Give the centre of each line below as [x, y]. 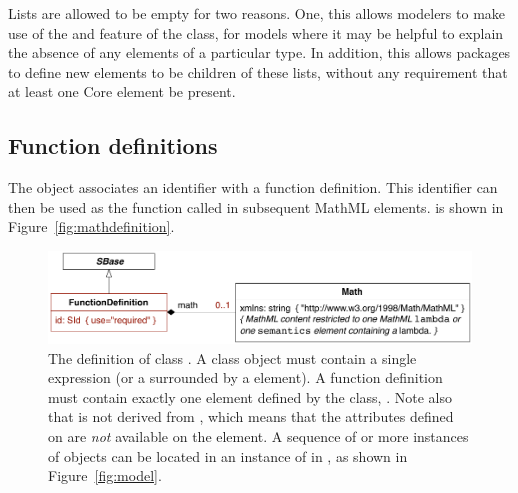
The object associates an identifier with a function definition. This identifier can [253, 187]
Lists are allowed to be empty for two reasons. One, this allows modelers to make [257, 13]
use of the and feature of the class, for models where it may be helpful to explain [256, 32]
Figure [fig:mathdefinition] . [91, 226]
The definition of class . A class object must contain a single [232, 357]
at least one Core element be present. [122, 91]
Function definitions [113, 145]
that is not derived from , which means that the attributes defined [251, 416]
